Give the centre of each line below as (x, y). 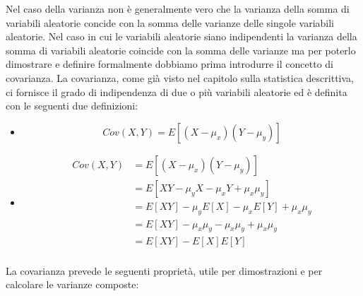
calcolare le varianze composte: (72, 284)
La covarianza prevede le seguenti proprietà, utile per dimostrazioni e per (164, 270)
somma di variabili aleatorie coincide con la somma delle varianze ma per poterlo (181, 50)
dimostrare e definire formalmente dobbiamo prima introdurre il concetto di (169, 64)
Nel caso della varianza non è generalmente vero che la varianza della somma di (178, 8)
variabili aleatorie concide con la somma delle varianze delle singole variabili (170, 22)
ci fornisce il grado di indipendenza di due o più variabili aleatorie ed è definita (177, 91)
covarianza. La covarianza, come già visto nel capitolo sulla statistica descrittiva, (180, 77)
